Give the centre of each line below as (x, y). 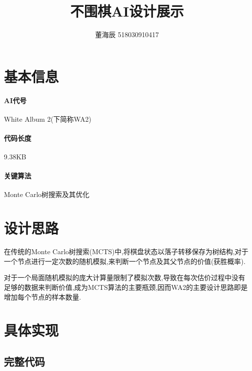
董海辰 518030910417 (127, 34)
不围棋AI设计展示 (127, 11)
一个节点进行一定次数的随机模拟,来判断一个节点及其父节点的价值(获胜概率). (125, 261)
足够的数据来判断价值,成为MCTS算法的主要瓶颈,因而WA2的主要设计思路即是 (126, 287)
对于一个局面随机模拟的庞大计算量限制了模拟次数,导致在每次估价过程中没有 (125, 277)
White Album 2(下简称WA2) (48, 119)
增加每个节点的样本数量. (42, 296)
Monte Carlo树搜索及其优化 (47, 194)
